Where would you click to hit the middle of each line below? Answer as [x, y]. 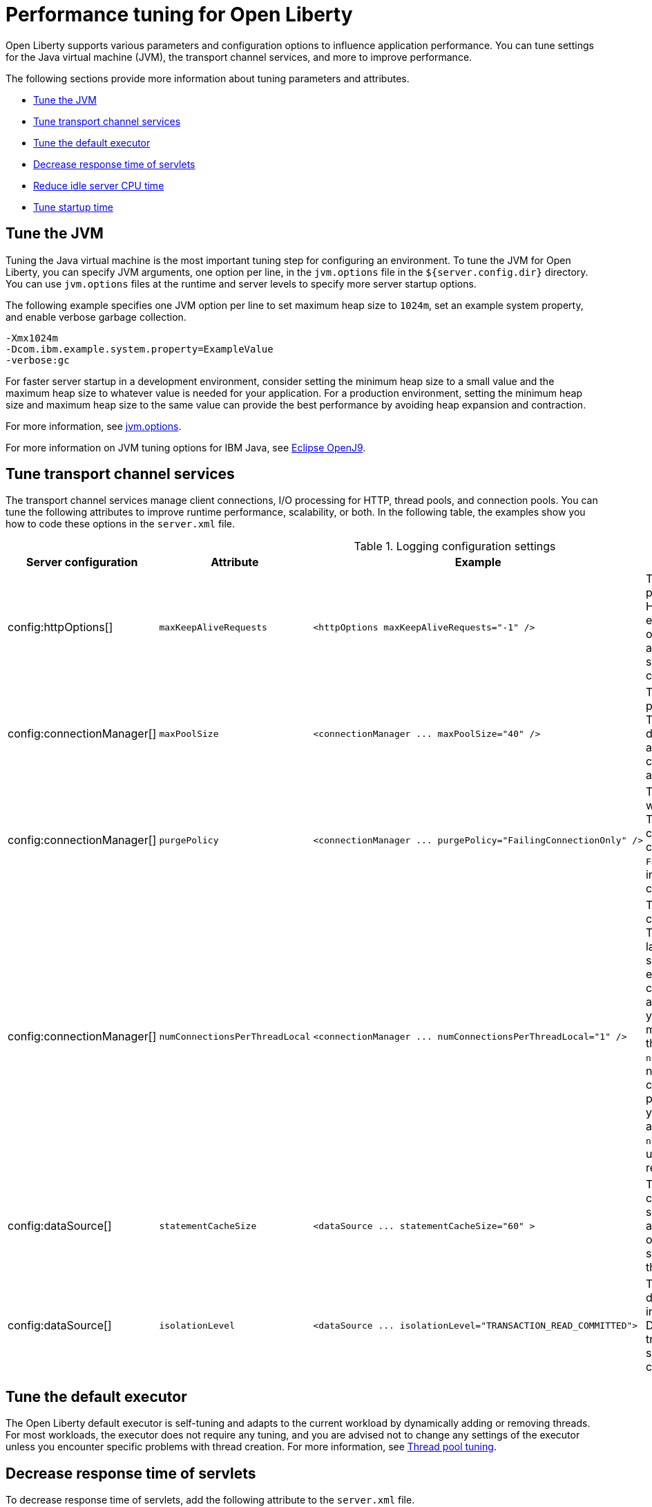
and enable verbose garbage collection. [96, 317]
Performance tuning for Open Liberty [179, 15]
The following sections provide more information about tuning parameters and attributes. [208, 78]
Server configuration [82, 562]
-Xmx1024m [32, 338]
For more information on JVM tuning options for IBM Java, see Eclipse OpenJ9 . [186, 447]
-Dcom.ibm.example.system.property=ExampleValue [140, 349]
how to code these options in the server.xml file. [121, 524]
